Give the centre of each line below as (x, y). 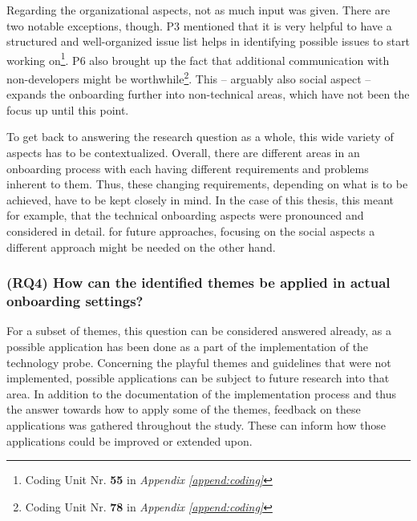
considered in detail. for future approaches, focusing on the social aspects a (191, 231)
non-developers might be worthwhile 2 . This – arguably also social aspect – (189, 77)
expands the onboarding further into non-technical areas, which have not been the (208, 94)
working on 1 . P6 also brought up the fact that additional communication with (198, 59)
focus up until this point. (68, 109)
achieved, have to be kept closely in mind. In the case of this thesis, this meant (200, 199)
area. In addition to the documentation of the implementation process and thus (202, 393)
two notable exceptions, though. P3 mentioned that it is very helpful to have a (199, 25)
